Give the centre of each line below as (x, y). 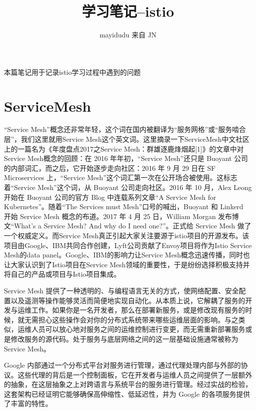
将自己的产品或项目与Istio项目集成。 (62, 274)
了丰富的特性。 (28, 403)
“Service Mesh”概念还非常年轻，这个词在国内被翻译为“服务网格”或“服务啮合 (125, 129)
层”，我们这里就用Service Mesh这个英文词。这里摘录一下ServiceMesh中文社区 (127, 139)
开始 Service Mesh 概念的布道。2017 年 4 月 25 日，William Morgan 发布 (118, 216)
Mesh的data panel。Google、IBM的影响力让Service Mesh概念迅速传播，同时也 (127, 255)
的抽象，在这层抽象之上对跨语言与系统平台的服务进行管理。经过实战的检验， (128, 384)
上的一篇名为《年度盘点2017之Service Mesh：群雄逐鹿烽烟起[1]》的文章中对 (124, 148)
